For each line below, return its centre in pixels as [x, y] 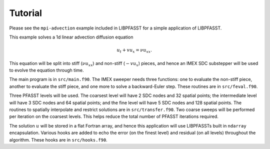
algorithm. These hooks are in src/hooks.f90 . [58, 139]
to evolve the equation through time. [47, 70]
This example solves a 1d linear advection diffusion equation [71, 37]
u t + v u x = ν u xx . [134, 51]
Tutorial [26, 13]
